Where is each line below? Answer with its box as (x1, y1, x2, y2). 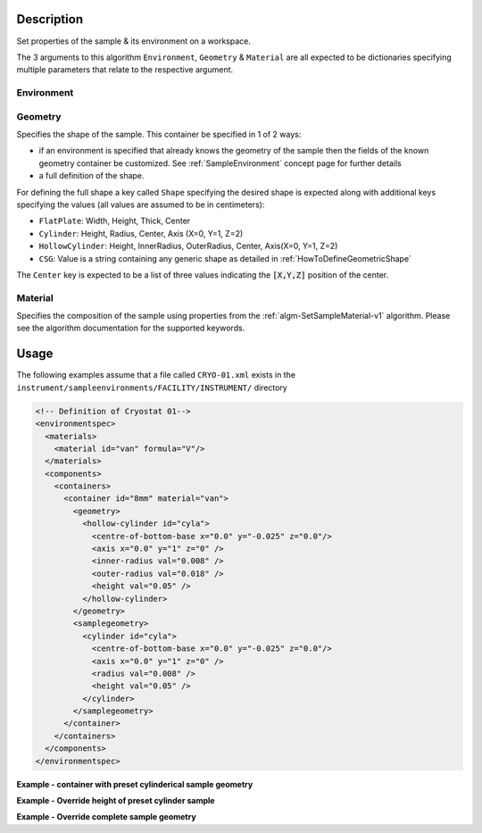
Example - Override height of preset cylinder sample (16, 796, 215, 806)
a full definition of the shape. (38, 171, 145, 181)
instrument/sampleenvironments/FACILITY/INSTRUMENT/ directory (16, 382, 287, 393)
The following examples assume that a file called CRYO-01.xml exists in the (16, 370, 296, 380)
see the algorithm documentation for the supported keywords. (16, 322, 245, 334)
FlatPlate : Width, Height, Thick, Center (38, 215, 191, 227)
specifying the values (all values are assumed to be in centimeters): (16, 199, 265, 210)
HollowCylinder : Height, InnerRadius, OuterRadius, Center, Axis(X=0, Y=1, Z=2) (38, 241, 338, 252)
